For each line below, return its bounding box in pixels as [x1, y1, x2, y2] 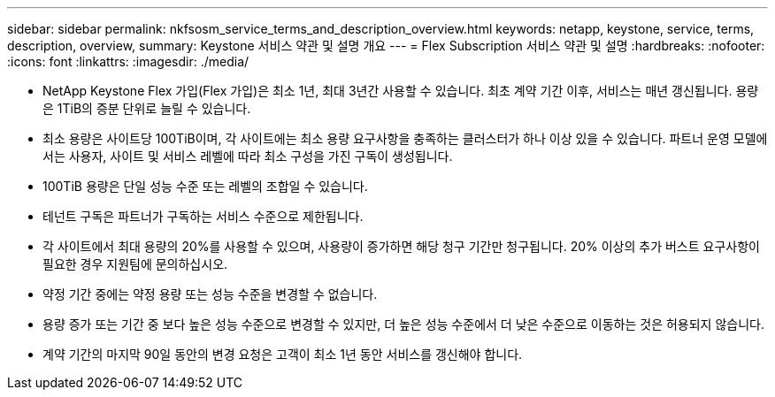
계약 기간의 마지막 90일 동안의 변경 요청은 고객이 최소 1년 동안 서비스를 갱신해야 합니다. [42, 347, 523, 362]
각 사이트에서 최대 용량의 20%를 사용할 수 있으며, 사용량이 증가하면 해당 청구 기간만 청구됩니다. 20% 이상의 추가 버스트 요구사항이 [42, 239, 760, 254]
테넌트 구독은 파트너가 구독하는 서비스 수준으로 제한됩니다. [42, 209, 364, 224]
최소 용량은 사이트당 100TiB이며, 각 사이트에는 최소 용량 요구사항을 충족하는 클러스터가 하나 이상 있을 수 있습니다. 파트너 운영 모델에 [42, 131, 768, 146]
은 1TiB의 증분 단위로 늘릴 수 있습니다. [42, 101, 251, 116]
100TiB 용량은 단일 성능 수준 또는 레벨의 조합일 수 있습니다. [42, 179, 368, 194]
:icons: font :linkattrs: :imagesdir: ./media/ [7, 54, 249, 69]
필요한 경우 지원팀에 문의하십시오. [42, 256, 228, 271]
